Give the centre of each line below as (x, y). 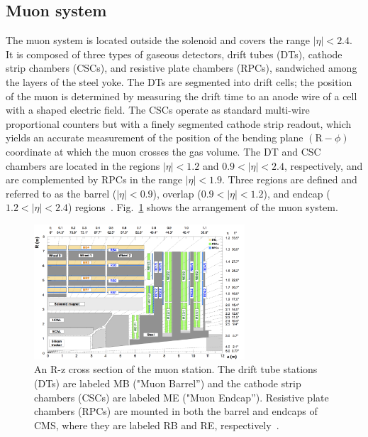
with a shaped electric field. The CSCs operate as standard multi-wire (158, 110)
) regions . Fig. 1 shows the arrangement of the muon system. (203, 207)
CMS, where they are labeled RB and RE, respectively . (157, 425)
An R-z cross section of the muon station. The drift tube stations (176, 369)
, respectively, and (324, 165)
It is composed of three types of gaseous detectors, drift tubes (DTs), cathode (174, 54)
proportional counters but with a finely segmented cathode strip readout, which (179, 123)
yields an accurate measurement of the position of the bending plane (155, 137)
